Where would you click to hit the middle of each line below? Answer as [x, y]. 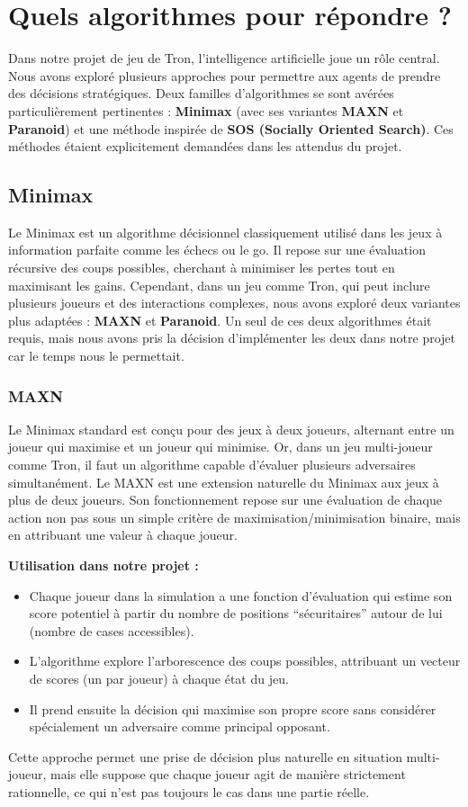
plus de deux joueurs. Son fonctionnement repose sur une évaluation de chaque [225, 500]
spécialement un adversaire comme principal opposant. [180, 726]
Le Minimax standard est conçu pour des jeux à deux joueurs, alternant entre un [231, 429]
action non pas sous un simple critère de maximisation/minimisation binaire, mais [234, 517]
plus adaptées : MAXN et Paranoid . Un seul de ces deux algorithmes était [220, 320]
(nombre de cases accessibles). [112, 630]
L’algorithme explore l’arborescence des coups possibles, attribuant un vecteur [245, 661]
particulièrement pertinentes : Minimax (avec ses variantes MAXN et [206, 110]
